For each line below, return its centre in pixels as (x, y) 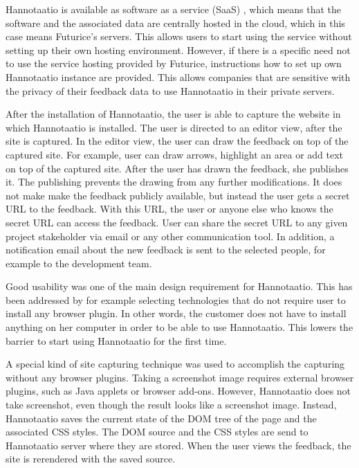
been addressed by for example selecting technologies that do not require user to (176, 299)
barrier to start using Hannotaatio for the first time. (116, 340)
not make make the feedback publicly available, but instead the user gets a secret (178, 195)
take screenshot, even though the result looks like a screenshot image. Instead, (171, 405)
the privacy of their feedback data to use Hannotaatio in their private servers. (170, 90)
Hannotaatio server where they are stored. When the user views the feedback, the (178, 445)
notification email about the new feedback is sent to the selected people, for (166, 250)
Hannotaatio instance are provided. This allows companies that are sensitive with (178, 76)
